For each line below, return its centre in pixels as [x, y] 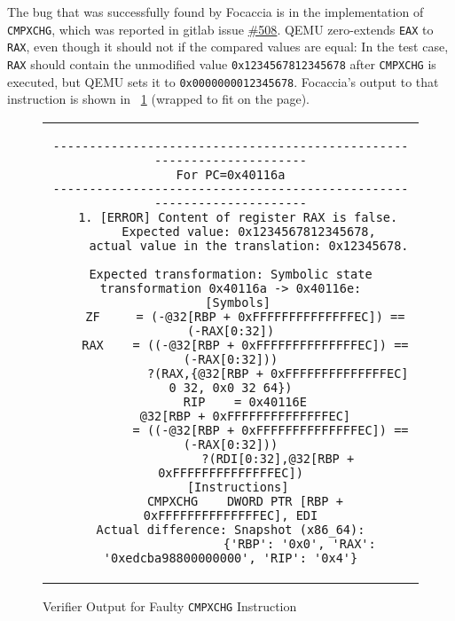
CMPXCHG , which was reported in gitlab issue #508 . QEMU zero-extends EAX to [220, 29]
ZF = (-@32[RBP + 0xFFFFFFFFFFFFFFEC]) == [245, 316]
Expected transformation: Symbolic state [231, 274]
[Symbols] [238, 302]
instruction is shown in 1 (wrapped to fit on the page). [158, 99]
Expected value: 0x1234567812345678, [249, 231]
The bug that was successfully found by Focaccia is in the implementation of [216, 12]
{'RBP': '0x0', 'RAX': [299, 543]
